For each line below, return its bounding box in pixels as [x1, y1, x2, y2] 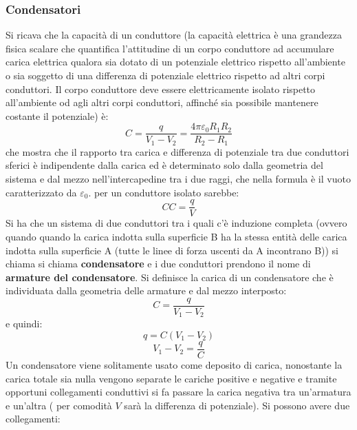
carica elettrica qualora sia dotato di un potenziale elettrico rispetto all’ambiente [6, 54, 345, 69]
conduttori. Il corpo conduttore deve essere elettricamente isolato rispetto [6, 81, 316, 96]
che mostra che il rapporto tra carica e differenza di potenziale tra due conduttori [6, 144, 349, 158]
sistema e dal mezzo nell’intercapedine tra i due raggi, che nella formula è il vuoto [6, 172, 351, 186]
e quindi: [6, 316, 43, 331]
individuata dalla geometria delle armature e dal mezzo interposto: [6, 283, 287, 298]
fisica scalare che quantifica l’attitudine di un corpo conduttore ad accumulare [6, 41, 334, 55]
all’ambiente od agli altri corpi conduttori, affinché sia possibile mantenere [6, 95, 318, 110]
